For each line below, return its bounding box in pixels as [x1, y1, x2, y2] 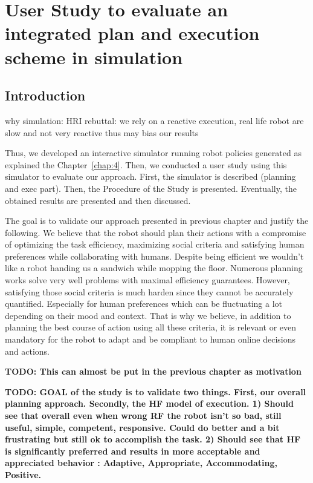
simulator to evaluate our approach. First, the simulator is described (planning [5, 170, 296, 183]
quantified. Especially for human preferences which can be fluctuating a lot [5, 297, 283, 310]
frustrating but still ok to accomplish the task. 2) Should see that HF [5, 433, 301, 445]
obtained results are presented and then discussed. [5, 194, 191, 206]
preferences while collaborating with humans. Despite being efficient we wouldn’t [5, 249, 304, 262]
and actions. [5, 344, 50, 357]
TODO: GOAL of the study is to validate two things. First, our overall [5, 385, 306, 398]
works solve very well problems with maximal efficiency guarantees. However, [5, 274, 290, 286]
